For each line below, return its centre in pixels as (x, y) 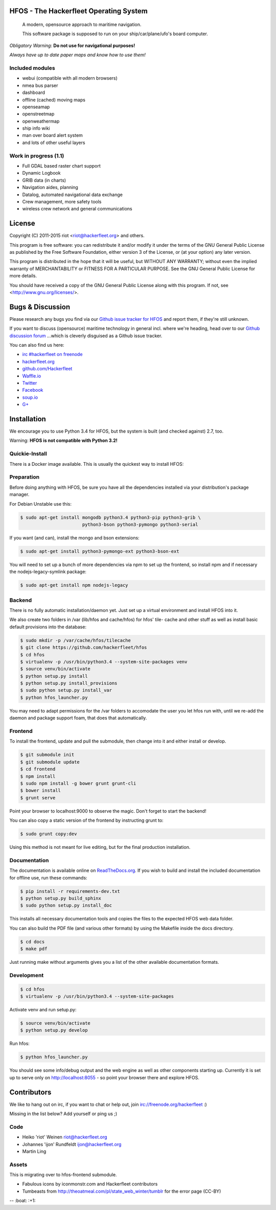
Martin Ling (34, 1151)
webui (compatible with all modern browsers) (70, 78)
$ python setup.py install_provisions (69, 683)
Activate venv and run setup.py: (43, 1010)
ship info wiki (36, 128)
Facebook (33, 390)
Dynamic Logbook (41, 173)
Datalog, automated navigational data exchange (72, 195)
